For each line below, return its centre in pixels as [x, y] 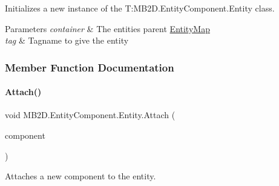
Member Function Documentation [90, 67]
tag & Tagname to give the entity [67, 40]
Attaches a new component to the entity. [80, 176]
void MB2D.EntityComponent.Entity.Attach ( [90, 115]
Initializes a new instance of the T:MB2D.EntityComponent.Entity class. [140, 8]
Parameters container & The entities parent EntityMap [107, 28]
